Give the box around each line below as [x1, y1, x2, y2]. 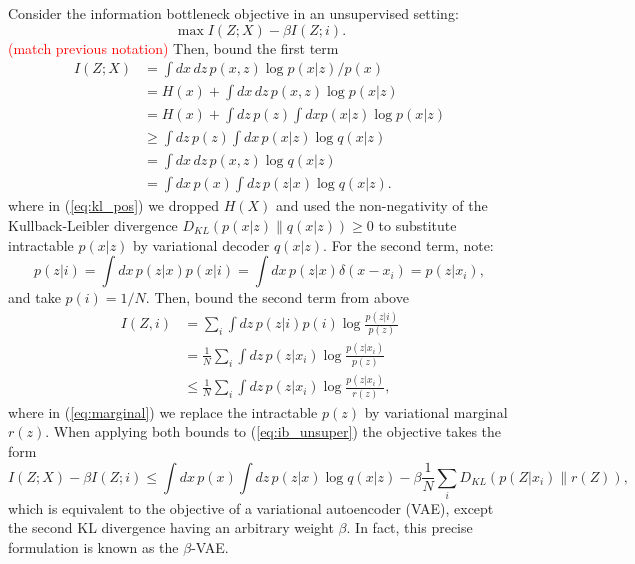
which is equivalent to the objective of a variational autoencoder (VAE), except [8, 497, 494, 518]
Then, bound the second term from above [154, 287, 409, 308]
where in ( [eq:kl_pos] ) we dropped [8, 195, 219, 216]
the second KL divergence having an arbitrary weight [8, 517, 334, 538]
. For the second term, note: [323, 234, 494, 255]
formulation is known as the [8, 537, 179, 558]
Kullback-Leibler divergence [8, 214, 178, 235]
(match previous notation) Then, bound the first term [8, 37, 339, 58]
